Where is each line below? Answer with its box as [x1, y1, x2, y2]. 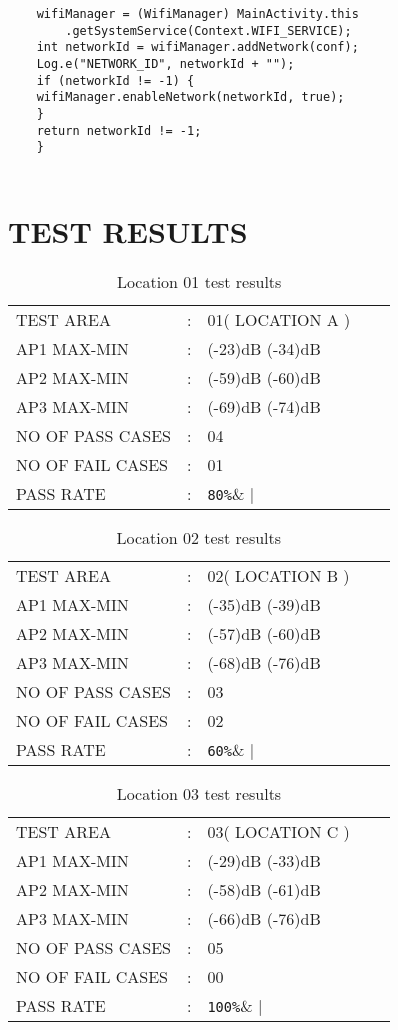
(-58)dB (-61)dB [207, 877, 321, 901]
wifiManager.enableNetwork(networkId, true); [36, 90, 345, 105]
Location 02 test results [116, 525, 282, 549]
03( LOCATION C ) [207, 819, 350, 843]
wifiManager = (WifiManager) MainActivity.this [36, 7, 359, 21]
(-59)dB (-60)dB [207, 365, 321, 389]
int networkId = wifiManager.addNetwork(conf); [36, 40, 359, 55]
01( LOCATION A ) [207, 307, 351, 331]
